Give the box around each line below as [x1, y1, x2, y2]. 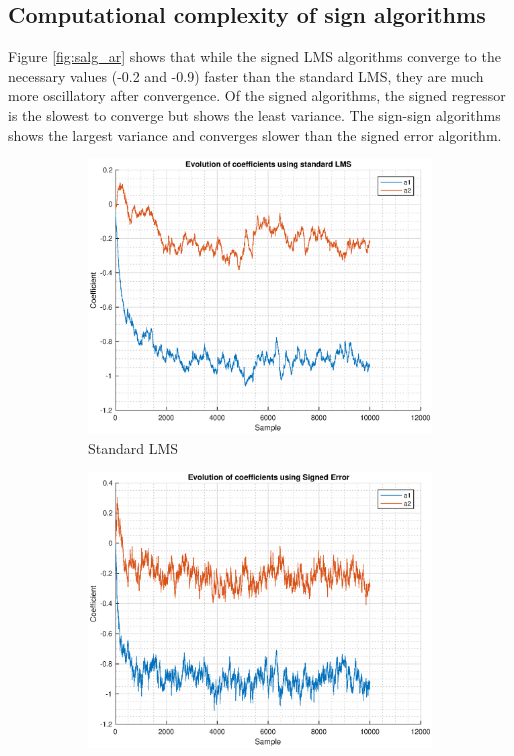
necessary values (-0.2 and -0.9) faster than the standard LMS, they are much [8, 65, 484, 86]
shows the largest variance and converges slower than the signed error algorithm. [8, 124, 502, 145]
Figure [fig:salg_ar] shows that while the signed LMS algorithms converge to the [8, 46, 501, 67]
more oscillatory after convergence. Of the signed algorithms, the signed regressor [8, 85, 506, 106]
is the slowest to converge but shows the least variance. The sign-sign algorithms [8, 104, 501, 125]
